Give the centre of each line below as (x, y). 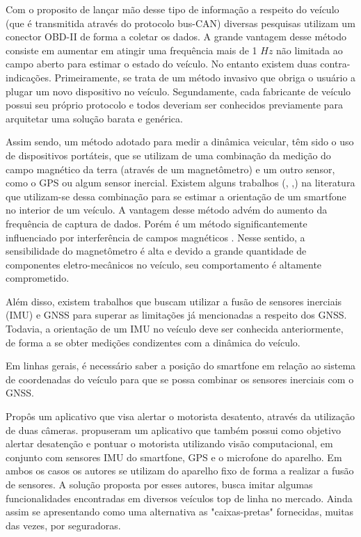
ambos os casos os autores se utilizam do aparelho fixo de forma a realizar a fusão (180, 471)
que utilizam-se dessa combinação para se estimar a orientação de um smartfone (176, 196)
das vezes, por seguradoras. (63, 525)
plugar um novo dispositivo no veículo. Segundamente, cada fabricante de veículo (178, 91)
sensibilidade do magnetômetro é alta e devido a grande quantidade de (156, 251)
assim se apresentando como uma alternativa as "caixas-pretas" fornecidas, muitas (180, 512)
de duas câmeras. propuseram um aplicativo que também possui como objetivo (173, 430)
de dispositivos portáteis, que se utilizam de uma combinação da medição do (168, 155)
